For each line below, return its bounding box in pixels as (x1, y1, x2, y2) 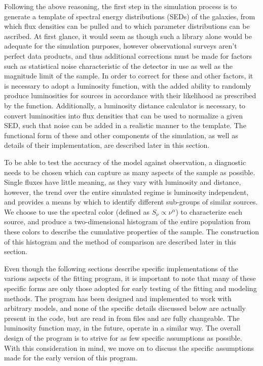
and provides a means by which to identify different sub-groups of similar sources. (4, 196, 258, 207)
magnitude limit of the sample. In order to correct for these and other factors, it (4, 70, 253, 81)
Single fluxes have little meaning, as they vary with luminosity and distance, (4, 177, 241, 187)
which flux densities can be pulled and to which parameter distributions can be (4, 21, 250, 31)
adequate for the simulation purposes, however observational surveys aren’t (4, 40, 237, 51)
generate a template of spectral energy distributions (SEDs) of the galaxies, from (4, 11, 255, 21)
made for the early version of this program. (4, 352, 138, 363)
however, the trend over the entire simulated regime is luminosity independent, (4, 186, 249, 197)
